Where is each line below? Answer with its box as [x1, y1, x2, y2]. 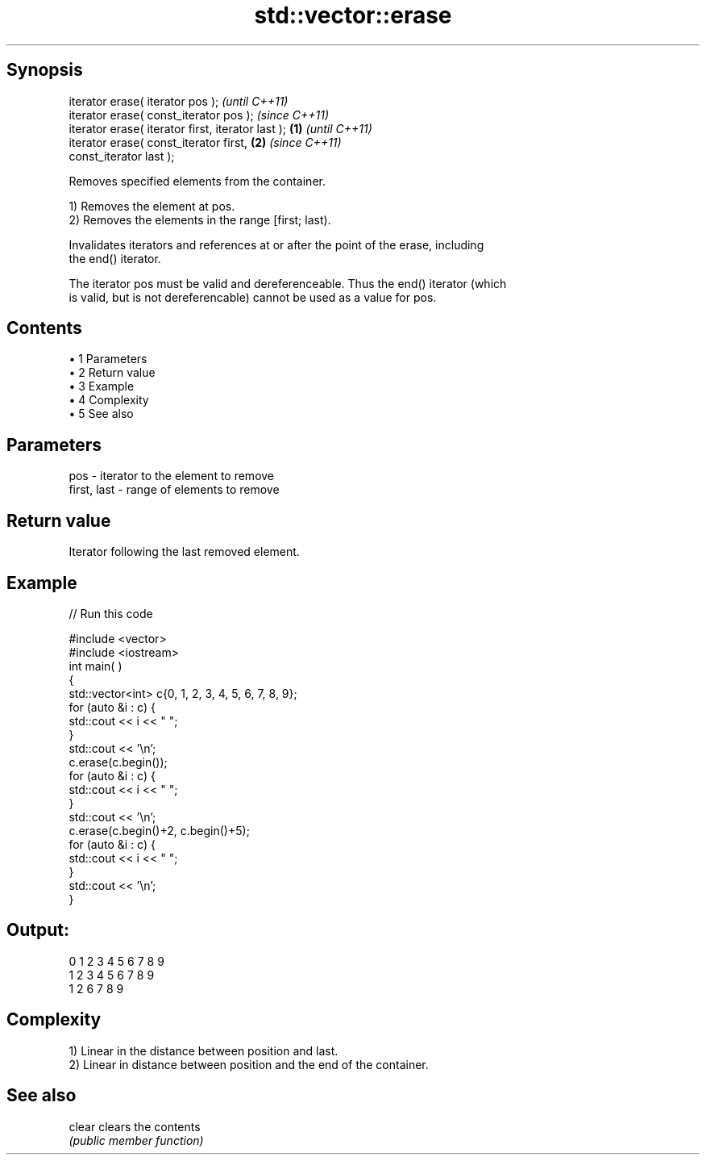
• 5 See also [69, 407, 134, 421]
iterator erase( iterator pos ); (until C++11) [69, 94, 289, 108]
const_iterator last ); [69, 148, 175, 163]
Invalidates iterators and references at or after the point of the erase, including [69, 237, 484, 252]
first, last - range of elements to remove [69, 482, 280, 497]
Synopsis [6, 60, 83, 81]
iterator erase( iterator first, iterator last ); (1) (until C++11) [69, 121, 372, 136]
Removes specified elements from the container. [69, 173, 326, 188]
